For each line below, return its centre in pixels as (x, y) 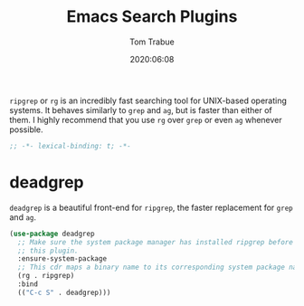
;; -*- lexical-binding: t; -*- (70, 146)
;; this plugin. (48, 251)
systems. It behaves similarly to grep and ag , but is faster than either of (141, 110)
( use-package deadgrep (52, 234)
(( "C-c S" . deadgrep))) (64, 292)
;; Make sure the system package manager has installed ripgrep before (156, 242)
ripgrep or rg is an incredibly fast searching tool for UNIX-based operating (148, 100)
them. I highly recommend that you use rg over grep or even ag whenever (146, 120)
